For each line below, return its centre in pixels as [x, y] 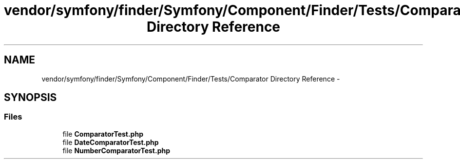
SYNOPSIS [30, 98]
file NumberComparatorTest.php [116, 150]
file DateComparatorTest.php [111, 142]
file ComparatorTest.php [103, 134]
